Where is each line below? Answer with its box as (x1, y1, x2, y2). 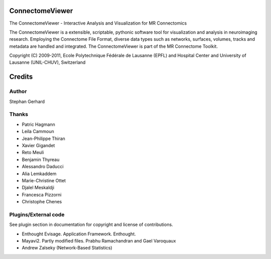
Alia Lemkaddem (22, 171, 57, 177)
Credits (9, 73, 33, 81)
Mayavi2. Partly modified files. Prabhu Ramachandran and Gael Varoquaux (22, 237, 176, 243)
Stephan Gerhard (9, 98, 45, 104)
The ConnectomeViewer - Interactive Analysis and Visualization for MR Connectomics (9, 20, 187, 26)
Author (9, 88, 27, 95)
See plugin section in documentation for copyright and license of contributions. (9, 221, 173, 228)
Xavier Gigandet (22, 142, 55, 148)
